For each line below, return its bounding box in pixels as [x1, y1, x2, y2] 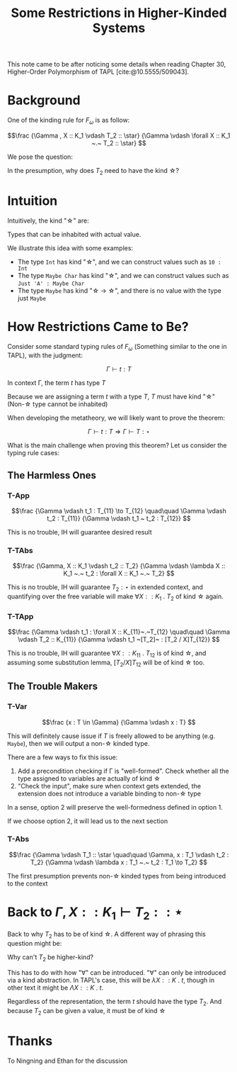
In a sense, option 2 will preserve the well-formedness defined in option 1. [7, 803, 223, 811]
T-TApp [7, 611, 34, 621]
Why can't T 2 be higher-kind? [7, 953, 94, 963]
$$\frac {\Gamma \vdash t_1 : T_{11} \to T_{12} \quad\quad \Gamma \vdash [11, 507, 226, 515]
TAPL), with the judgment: [7, 351, 83, 359]
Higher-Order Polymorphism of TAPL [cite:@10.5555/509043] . [7, 67, 190, 76]
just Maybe [17, 294, 47, 302]
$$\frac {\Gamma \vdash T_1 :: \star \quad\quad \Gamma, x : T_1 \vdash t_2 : [8, 850, 229, 859]
